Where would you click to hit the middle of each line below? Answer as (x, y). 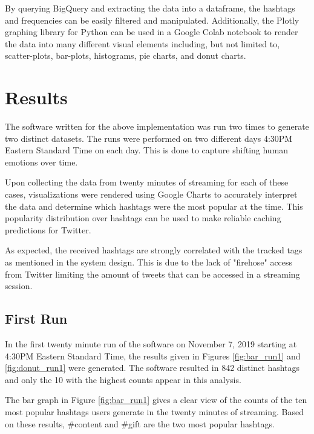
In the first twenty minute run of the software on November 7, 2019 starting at (151, 344)
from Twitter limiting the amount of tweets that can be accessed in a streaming (152, 274)
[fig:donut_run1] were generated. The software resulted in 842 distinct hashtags (152, 368)
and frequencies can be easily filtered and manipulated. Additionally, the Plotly (152, 20)
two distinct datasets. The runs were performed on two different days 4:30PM (149, 138)
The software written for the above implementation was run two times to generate (157, 126)
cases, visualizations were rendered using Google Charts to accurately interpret (151, 194)
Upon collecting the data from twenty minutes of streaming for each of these (147, 182)
